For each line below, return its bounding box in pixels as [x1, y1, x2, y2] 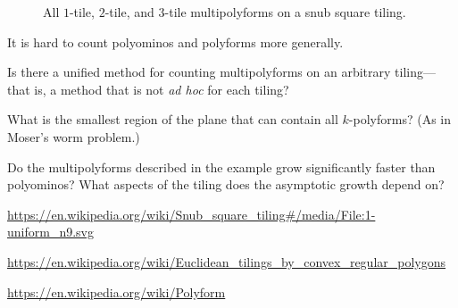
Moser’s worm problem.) [7, 127, 140, 146]
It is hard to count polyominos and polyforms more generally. [7, 32, 344, 51]
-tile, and [104, 3, 154, 21]
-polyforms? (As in [348, 110, 451, 129]
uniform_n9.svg [7, 222, 94, 241]
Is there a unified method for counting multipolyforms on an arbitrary [7, 62, 391, 81]
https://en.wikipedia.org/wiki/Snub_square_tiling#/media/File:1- [7, 204, 376, 223]
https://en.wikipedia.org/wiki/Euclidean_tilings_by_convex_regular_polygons [7, 252, 446, 271]
